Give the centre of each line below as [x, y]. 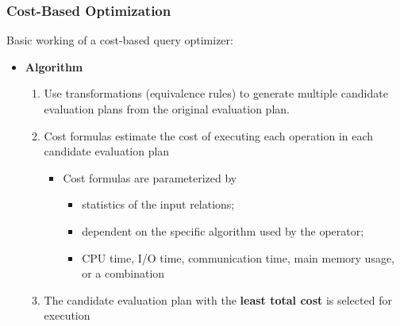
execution [67, 315]
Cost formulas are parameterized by [150, 177]
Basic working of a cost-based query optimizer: [120, 40]
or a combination [123, 273]
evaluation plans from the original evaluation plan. [167, 109]
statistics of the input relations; [158, 204]
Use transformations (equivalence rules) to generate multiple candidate [216, 93]
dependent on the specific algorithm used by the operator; [223, 230]
